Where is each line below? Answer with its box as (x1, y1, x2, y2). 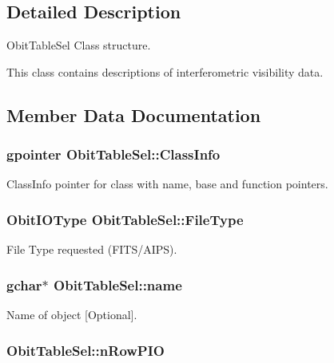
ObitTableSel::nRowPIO (6, 340, 165, 360)
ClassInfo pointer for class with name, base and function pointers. (6, 176, 328, 192)
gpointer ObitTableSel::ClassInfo (6, 144, 221, 164)
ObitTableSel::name (54, 274, 182, 294)
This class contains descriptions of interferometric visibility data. (6, 63, 324, 80)
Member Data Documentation (6, 102, 261, 127)
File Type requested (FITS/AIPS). (6, 241, 177, 258)
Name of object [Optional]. (6, 306, 137, 323)
